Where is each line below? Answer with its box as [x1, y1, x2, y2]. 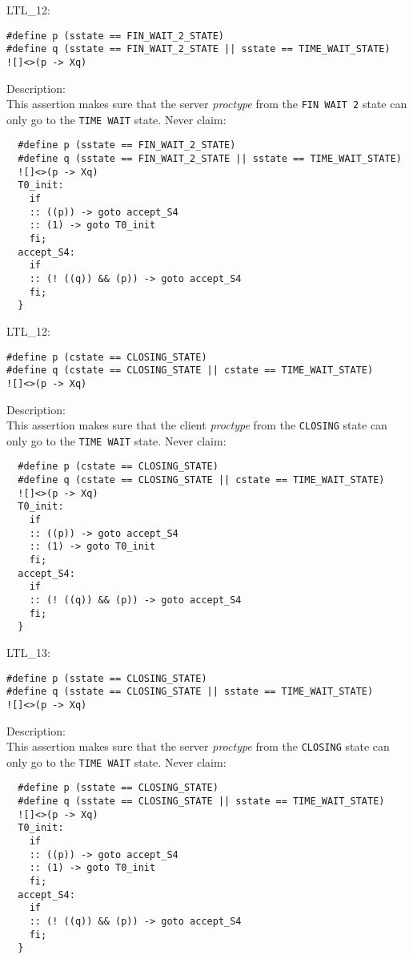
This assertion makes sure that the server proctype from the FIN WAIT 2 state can [6, 95, 407, 112]
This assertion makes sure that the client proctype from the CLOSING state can [6, 417, 387, 433]
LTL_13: [6, 644, 50, 660]
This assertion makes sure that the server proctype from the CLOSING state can [6, 738, 390, 755]
